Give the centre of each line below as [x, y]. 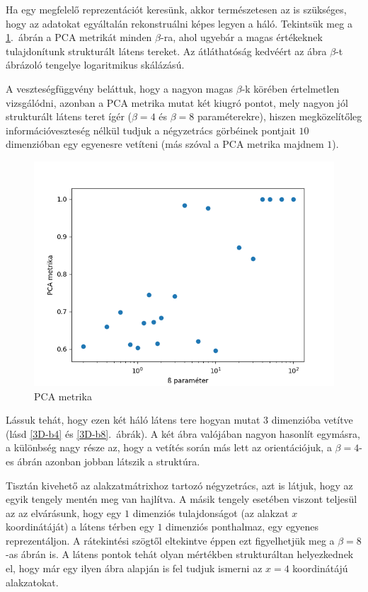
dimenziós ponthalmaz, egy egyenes [242, 527]
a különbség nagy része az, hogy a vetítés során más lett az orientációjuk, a [169, 447]
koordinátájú [320, 568]
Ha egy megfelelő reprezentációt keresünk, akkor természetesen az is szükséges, [176, 9]
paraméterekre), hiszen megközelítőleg [280, 116]
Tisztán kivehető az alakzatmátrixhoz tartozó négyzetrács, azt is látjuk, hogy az [179, 485]
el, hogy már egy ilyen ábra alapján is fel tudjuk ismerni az [134, 568]
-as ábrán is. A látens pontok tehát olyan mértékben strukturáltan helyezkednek [180, 554]
